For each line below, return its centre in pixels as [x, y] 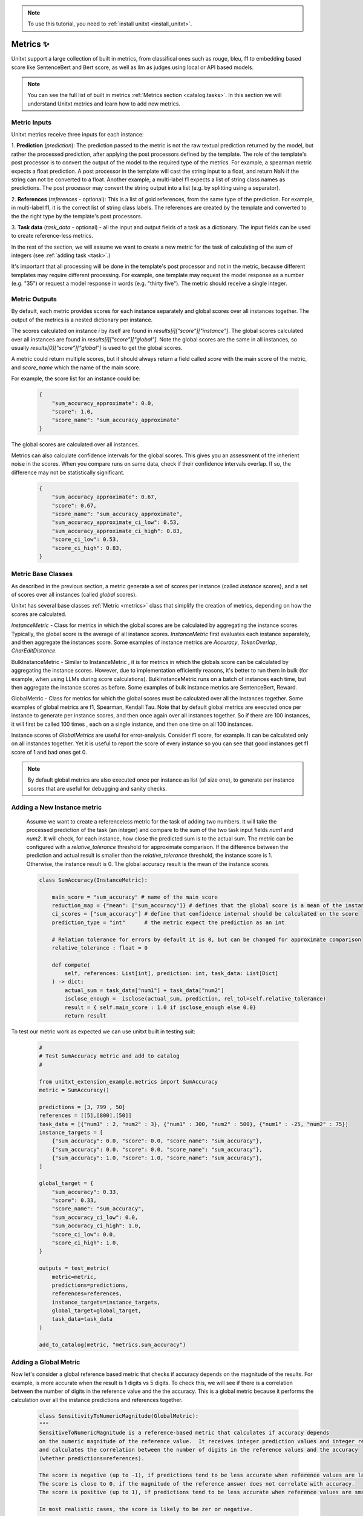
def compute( [71, 965]
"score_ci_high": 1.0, [85, 1243]
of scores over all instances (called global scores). [74, 595]
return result [85, 1016]
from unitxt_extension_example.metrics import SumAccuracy [128, 1082]
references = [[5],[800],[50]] [86, 1115]
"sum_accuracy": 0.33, [85, 1192]
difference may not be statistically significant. [68, 472]
